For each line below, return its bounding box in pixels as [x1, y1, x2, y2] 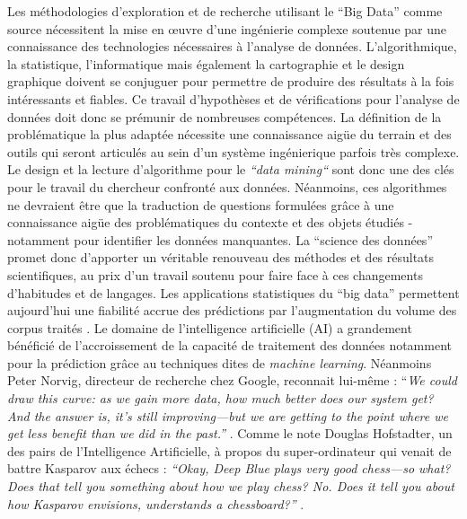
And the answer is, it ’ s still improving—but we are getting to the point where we [7, 406, 448, 425]
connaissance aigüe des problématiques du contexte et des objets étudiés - [7, 213, 413, 232]
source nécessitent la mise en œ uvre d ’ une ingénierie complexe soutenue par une [7, 19, 446, 38]
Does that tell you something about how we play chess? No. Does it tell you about [7, 477, 454, 496]
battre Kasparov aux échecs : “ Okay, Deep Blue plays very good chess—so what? [7, 459, 451, 478]
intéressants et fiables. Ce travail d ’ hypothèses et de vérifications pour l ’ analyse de [7, 89, 460, 108]
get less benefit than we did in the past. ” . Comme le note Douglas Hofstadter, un [7, 424, 453, 443]
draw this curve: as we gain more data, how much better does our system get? [7, 389, 434, 408]
